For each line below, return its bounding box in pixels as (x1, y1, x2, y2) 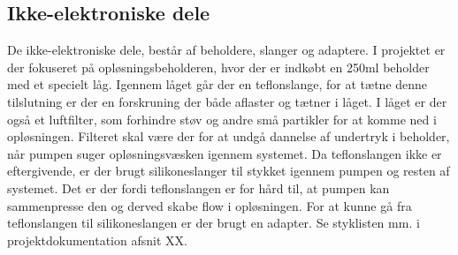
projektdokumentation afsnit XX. (7, 230, 187, 249)
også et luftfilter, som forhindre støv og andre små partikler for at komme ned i (7, 109, 437, 128)
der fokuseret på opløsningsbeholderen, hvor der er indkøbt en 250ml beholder (7, 57, 430, 76)
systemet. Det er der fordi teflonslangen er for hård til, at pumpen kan (7, 178, 390, 197)
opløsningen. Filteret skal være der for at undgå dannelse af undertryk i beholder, (7, 127, 450, 146)
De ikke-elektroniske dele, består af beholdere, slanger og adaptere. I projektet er (7, 41, 446, 59)
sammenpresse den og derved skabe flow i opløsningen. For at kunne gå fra (7, 196, 412, 214)
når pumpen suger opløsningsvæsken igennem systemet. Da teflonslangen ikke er (7, 144, 442, 162)
